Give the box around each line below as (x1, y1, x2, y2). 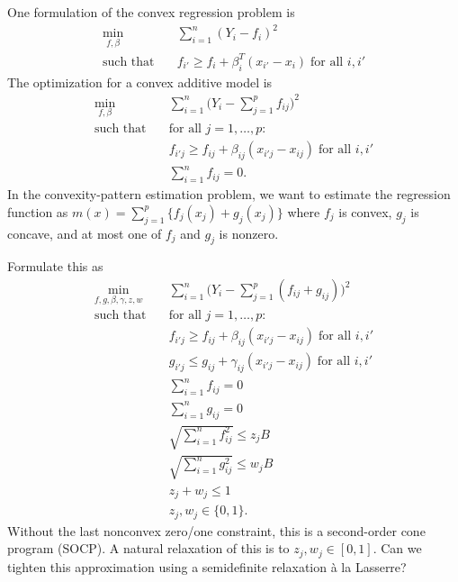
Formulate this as (7, 257, 103, 276)
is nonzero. (219, 223, 279, 242)
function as (7, 202, 68, 221)
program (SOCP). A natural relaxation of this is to (7, 539, 290, 558)
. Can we (373, 539, 422, 558)
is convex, (338, 202, 392, 221)
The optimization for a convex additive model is (7, 72, 273, 91)
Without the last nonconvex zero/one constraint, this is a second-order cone (7, 521, 426, 540)
